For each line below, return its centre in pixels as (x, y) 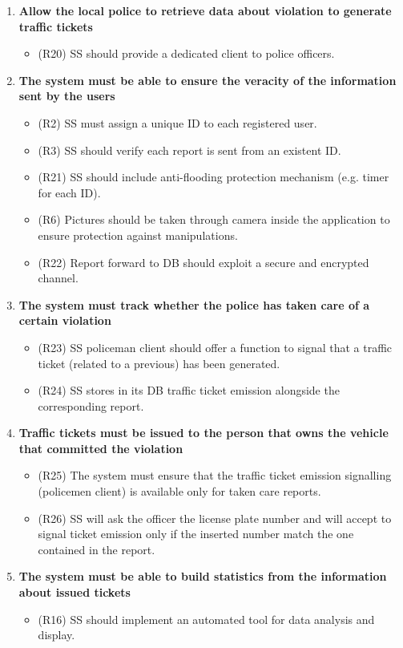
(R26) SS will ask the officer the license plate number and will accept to (215, 518)
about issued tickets (75, 592)
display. (56, 635)
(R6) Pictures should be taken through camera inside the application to (214, 219)
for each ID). (69, 192)
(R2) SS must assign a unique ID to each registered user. (177, 122)
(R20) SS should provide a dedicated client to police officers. (186, 53)
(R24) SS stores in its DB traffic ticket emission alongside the (189, 390)
